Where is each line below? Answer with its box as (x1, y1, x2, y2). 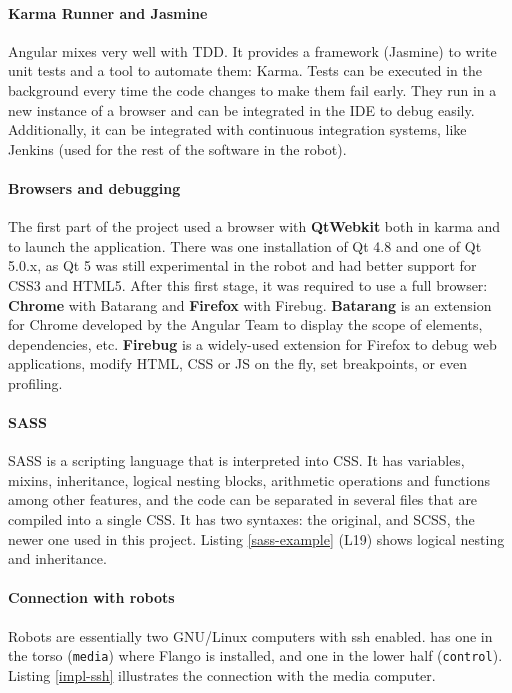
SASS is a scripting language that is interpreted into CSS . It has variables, (8, 450, 465, 471)
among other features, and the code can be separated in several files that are (8, 489, 478, 510)
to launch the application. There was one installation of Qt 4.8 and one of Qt (8, 235, 482, 256)
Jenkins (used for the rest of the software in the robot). (8, 138, 347, 159)
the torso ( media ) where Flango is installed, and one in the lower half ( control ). (8, 645, 503, 666)
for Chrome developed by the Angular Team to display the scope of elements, (8, 314, 483, 335)
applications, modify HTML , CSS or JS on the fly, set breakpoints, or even (8, 353, 467, 374)
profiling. (8, 372, 63, 393)
